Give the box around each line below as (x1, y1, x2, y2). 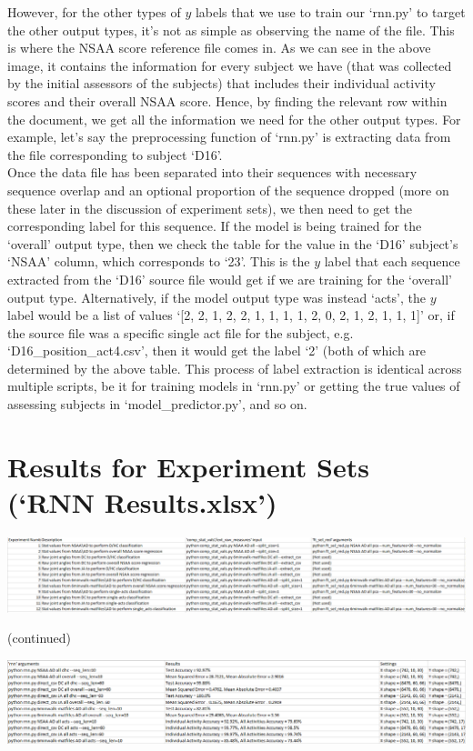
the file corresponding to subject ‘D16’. (7, 145, 223, 164)
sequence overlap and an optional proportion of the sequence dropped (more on (7, 180, 449, 199)
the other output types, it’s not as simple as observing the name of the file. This (7, 20, 455, 39)
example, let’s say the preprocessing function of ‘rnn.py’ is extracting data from (7, 127, 451, 146)
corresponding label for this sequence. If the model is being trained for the (7, 216, 422, 235)
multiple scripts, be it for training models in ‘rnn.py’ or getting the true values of (7, 376, 460, 396)
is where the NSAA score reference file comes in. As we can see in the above (7, 38, 431, 57)
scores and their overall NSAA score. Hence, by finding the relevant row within (7, 91, 448, 110)
